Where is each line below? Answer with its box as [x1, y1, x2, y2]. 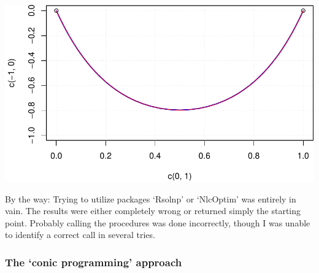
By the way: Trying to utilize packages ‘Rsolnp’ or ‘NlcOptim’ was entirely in [5, 192, 296, 205]
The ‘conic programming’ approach [5, 254, 182, 269]
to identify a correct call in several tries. [5, 228, 155, 241]
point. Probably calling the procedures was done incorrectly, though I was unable [5, 216, 310, 229]
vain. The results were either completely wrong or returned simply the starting [5, 204, 301, 217]
